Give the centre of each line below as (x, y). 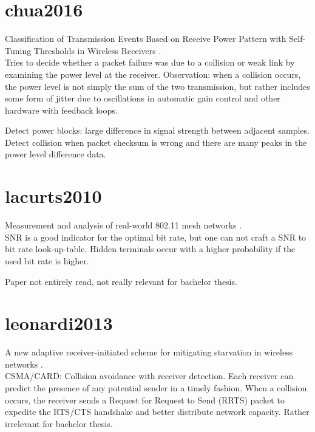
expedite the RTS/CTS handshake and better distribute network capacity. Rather (157, 412)
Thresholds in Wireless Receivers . (97, 50)
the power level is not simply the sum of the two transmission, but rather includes (157, 86)
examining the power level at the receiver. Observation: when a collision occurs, (153, 74)
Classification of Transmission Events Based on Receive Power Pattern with (146, 39)
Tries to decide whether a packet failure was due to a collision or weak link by (150, 62)
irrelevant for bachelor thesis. (59, 423)
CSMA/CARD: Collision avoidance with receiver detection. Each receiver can (149, 376)
